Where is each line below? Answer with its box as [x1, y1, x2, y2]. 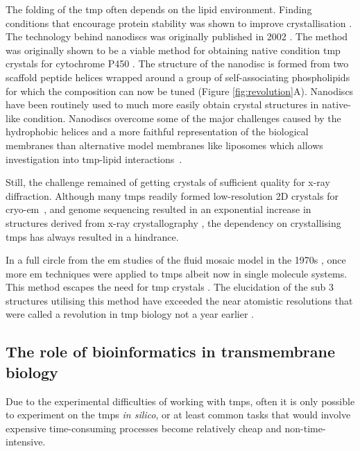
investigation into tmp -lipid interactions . [6, 151, 182, 166]
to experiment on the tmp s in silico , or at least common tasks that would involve [6, 407, 351, 422]
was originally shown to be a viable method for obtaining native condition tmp [6, 42, 341, 57]
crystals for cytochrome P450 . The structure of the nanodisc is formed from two [6, 56, 349, 71]
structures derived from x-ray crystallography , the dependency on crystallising [6, 215, 341, 230]
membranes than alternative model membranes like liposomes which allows [6, 137, 323, 152]
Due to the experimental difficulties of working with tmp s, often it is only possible [6, 393, 355, 408]
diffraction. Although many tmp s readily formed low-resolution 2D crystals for [6, 188, 338, 203]
